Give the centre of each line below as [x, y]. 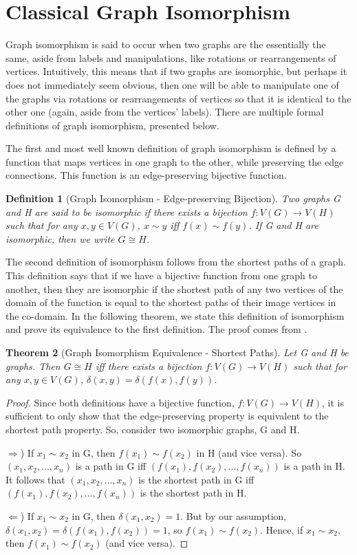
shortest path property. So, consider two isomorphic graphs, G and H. [153, 429]
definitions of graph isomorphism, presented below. [112, 125]
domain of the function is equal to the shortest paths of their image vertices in [171, 302]
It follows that [35, 479]
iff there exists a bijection [149, 366]
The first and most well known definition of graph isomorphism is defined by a [171, 148]
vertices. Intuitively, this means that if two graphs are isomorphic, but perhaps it [176, 71]
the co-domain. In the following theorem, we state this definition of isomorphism [175, 315]
